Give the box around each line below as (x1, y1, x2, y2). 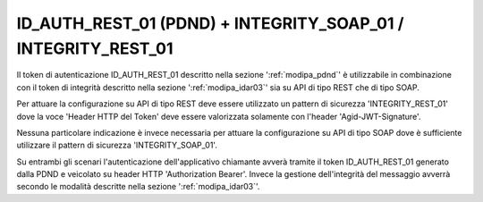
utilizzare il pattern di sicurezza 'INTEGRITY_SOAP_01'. (16, 139, 218, 151)
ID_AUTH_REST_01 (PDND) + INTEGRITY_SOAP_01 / (16, 13, 404, 33)
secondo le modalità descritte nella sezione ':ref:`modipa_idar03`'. (16, 181, 260, 192)
